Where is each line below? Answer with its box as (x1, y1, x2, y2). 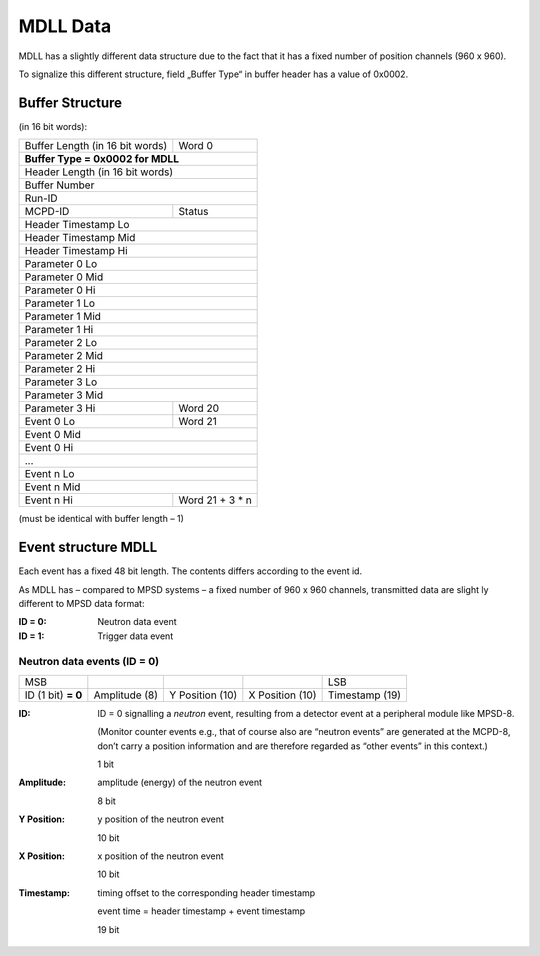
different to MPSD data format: (18, 597, 145, 609)
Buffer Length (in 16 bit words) (24, 139, 168, 153)
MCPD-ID (24, 205, 70, 219)
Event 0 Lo (24, 415, 75, 429)
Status (178, 205, 209, 219)
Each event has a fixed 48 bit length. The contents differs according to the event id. (18, 565, 363, 577)
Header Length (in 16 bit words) (24, 165, 174, 179)
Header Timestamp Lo (24, 218, 130, 232)
